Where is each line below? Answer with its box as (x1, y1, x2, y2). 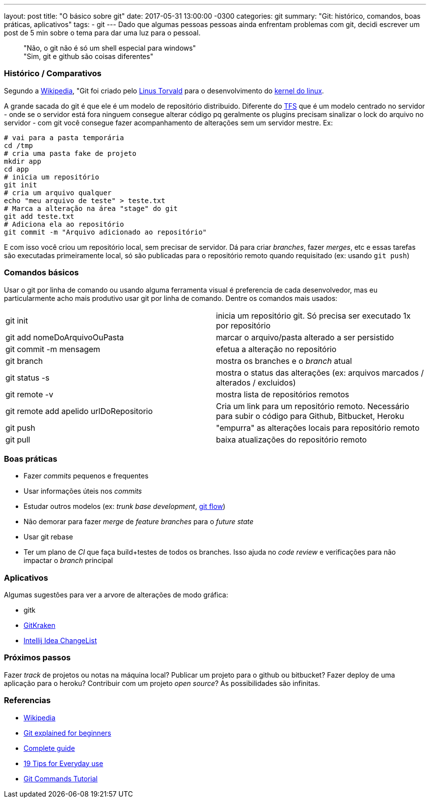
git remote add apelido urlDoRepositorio (5, 406, 153, 416)
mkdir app (4, 157, 41, 165)
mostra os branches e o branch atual (216, 356, 352, 366)
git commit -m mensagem (5, 344, 101, 354)
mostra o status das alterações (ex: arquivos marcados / (216, 367, 424, 378)
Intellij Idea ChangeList (24, 636, 97, 645)
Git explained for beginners (24, 728, 111, 737)
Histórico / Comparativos (4, 68, 102, 79)
